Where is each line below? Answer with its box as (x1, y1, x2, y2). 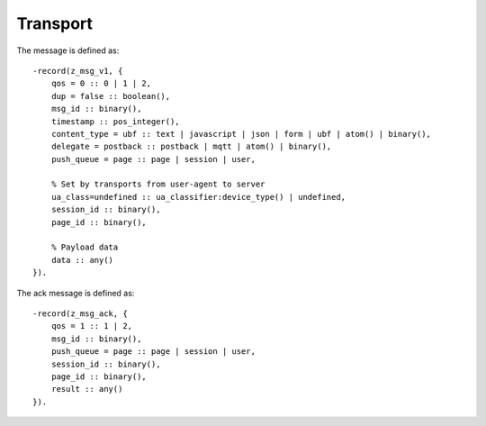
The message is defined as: (16, 45, 120, 56)
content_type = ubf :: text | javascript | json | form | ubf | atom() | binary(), (50, 129, 432, 139)
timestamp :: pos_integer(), (50, 116, 180, 126)
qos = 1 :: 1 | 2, (50, 321, 133, 331)
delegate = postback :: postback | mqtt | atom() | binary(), (50, 141, 332, 152)
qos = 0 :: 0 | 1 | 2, (50, 78, 152, 89)
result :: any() (50, 384, 123, 394)
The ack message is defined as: (16, 287, 135, 298)
